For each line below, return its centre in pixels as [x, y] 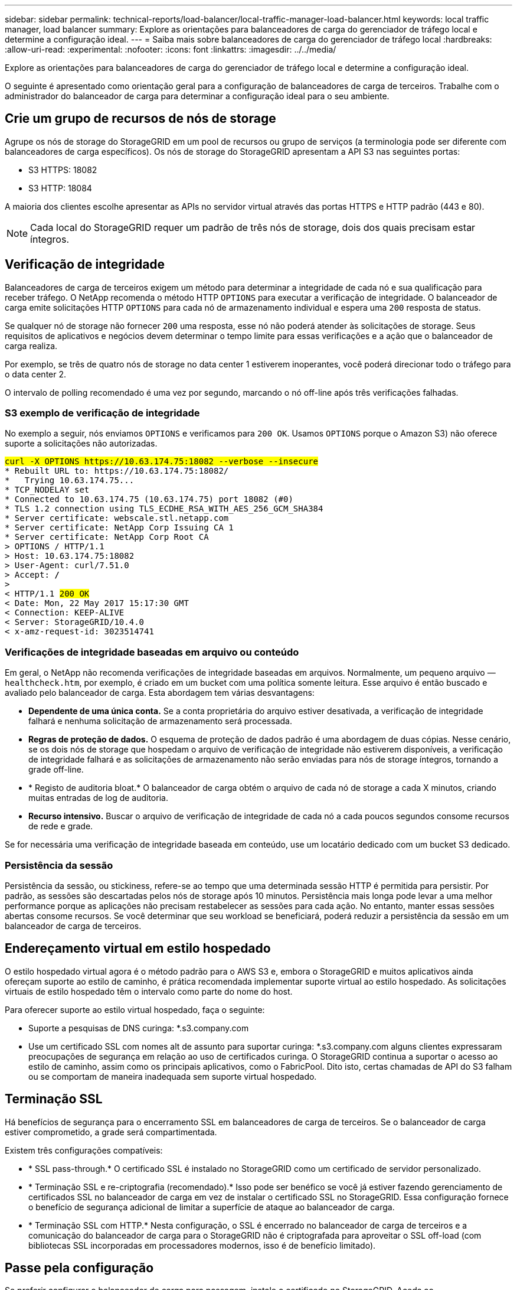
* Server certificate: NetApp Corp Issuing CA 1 [119, 528]
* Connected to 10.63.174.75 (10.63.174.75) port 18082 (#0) [149, 499]
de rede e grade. [61, 826]
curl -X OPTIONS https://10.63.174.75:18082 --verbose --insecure [162, 462]
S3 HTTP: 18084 [60, 188]
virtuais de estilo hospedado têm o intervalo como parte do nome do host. [149, 991]
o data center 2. [36, 374]
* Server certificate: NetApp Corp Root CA [107, 537]
